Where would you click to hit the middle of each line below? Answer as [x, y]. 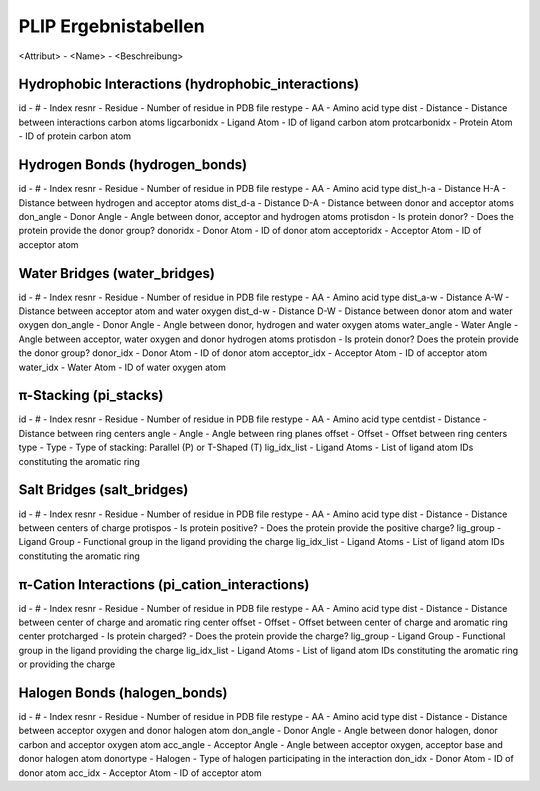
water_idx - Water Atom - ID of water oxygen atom [122, 367]
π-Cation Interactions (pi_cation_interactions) [164, 584]
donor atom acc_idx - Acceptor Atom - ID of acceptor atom [140, 772]
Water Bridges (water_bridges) [116, 273]
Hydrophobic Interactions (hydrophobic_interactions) [189, 84]
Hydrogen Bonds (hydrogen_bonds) [133, 165]
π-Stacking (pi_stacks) [91, 395]
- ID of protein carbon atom [75, 136]
